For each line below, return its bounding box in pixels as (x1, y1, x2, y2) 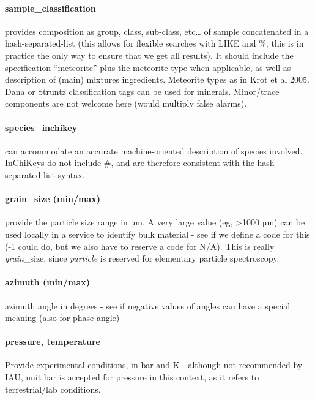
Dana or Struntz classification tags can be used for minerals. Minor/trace (5, 85, 280, 97)
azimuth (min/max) (5, 276, 91, 289)
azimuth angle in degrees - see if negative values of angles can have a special (5, 299, 291, 312)
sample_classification (5, 1, 96, 14)
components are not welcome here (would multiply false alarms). (5, 97, 247, 110)
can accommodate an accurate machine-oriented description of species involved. (5, 144, 303, 157)
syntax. (57, 168, 85, 181)
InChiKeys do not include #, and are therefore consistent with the (5, 156, 254, 169)
